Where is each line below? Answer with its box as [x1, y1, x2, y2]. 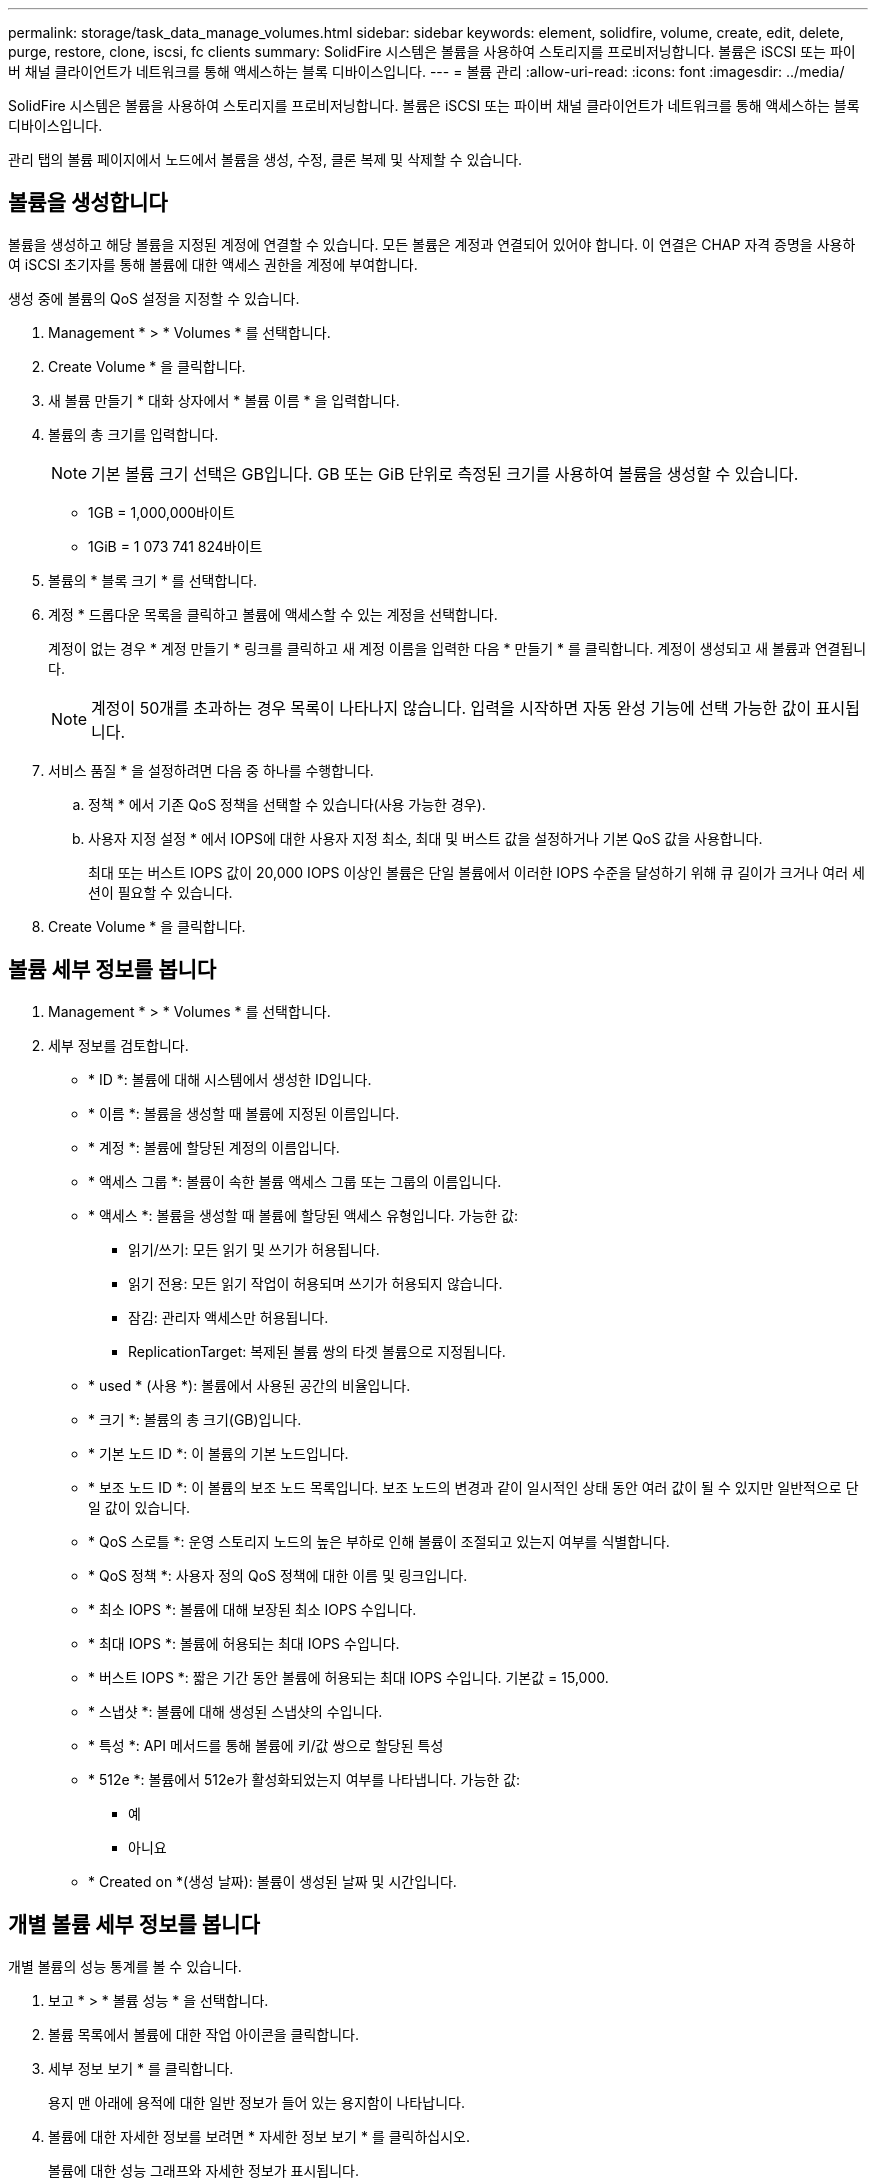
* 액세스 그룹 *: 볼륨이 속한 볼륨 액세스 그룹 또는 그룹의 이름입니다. [88, 1172, 502, 1190]
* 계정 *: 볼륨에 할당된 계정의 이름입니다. [88, 1138, 340, 1156]
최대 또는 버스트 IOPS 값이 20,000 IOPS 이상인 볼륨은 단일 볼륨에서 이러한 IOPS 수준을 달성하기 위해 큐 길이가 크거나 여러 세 [88, 863, 865, 881]
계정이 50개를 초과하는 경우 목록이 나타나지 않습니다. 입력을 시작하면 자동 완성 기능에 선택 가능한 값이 [91, 697, 812, 718]
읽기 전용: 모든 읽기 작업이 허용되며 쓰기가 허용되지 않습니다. [128, 1274, 503, 1292]
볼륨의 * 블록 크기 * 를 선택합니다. [48, 571, 258, 589]
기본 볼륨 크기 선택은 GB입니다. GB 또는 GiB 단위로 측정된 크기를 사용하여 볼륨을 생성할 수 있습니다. [91, 463, 799, 484]
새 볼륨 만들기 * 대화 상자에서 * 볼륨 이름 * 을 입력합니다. [48, 391, 400, 409]
